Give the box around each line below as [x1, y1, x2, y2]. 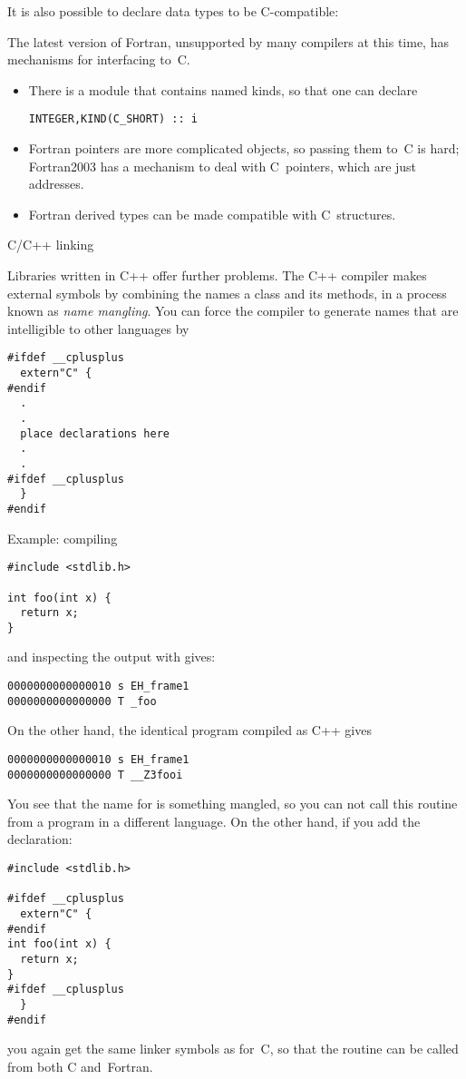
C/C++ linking [7, 235, 94, 254]
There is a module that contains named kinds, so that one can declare [28, 80, 418, 99]
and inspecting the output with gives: [7, 647, 216, 666]
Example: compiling [7, 528, 118, 547]
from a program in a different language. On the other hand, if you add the [7, 811, 421, 830]
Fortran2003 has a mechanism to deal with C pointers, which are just [28, 156, 417, 175]
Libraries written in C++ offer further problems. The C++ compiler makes [7, 266, 427, 284]
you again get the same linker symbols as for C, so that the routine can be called [7, 1039, 459, 1058]
